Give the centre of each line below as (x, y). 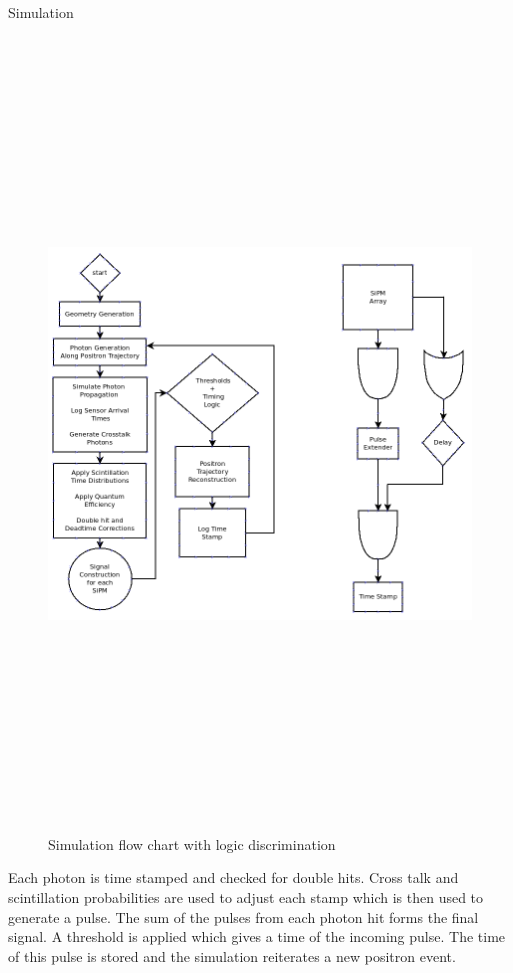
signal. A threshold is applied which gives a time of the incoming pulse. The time (257, 936)
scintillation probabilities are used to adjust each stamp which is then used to (246, 897)
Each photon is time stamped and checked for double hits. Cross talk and (233, 877)
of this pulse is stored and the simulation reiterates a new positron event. (232, 955)
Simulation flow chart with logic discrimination (192, 843)
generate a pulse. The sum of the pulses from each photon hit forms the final (243, 916)
